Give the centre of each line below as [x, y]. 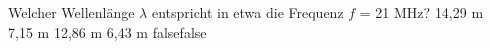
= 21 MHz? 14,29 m [421, 12]
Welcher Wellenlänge [71, 12]
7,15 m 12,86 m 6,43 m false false [107, 31]
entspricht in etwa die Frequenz [247, 12]
